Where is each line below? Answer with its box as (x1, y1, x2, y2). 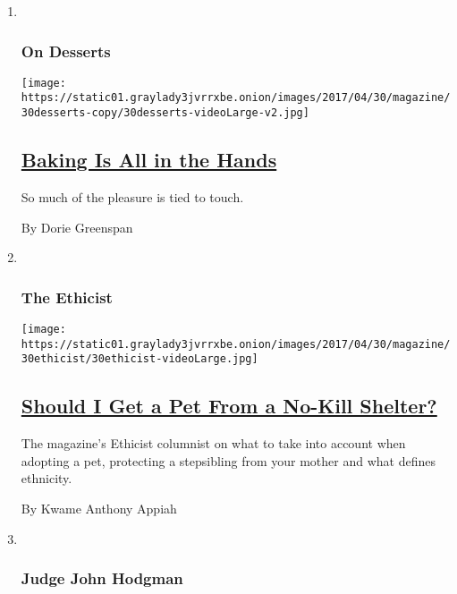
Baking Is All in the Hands (21, 146, 277, 174)
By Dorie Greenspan (21, 217, 133, 236)
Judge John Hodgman (21, 567, 183, 590)
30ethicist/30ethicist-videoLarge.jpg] (21, 352, 258, 366)
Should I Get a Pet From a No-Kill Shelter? (21, 392, 437, 420)
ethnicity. (21, 469, 72, 488)
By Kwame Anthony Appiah (21, 498, 177, 517)
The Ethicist (21, 285, 113, 308)
